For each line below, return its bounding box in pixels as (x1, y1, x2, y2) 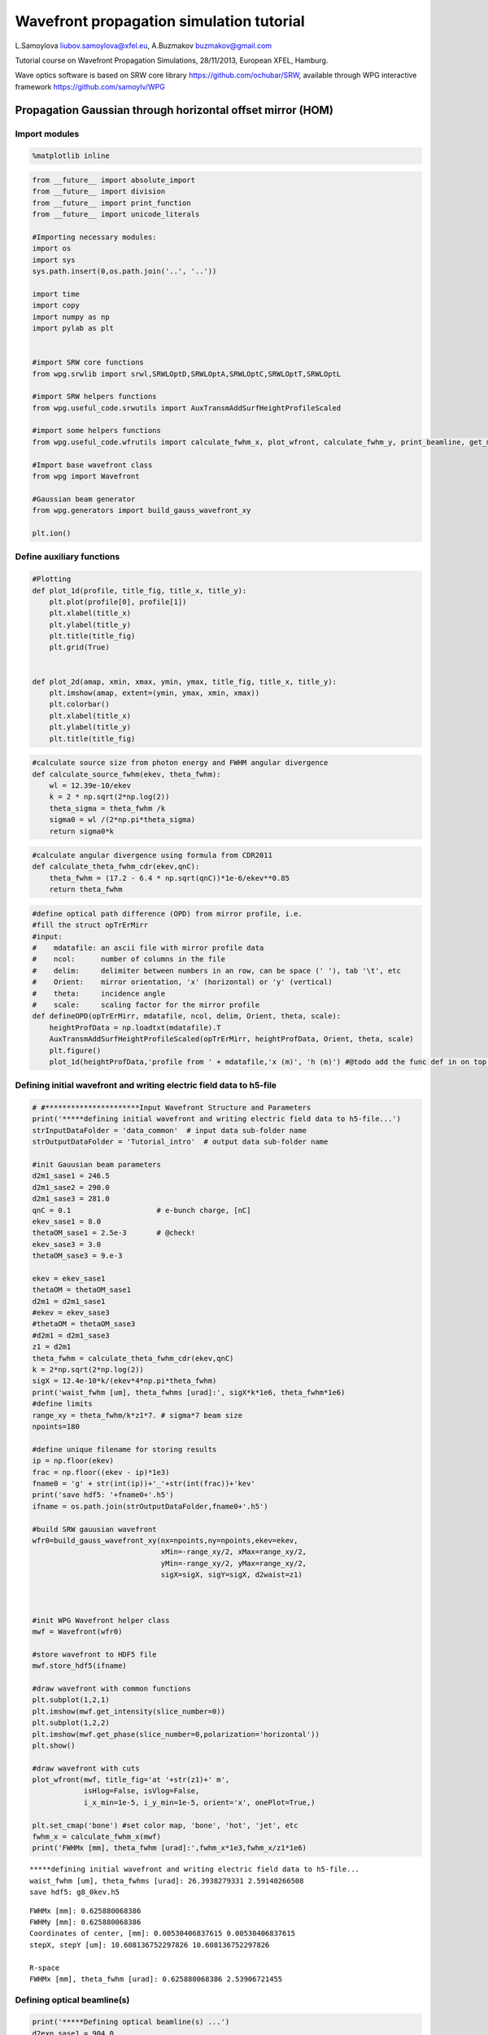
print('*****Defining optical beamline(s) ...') (32, 2017, 230, 2027)
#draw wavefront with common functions (32, 1683, 191, 1693)
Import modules (15, 128, 80, 139)
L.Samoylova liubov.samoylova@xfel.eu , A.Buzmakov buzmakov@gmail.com (15, 41, 272, 50)
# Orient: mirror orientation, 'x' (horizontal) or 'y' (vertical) (32, 978, 333, 987)
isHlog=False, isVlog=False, (83, 1787, 200, 1796)
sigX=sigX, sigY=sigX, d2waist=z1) (160, 1570, 303, 1579)
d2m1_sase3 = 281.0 (32, 1194, 110, 1204)
